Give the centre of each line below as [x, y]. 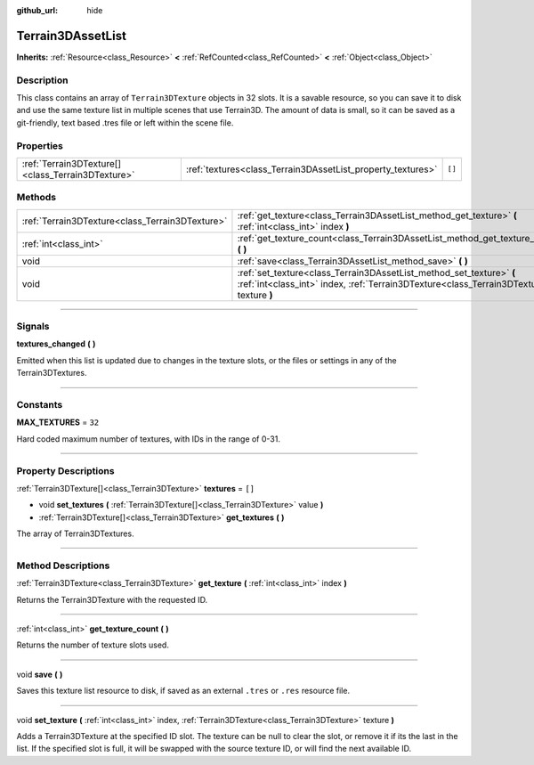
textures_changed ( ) [56, 344]
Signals [33, 327]
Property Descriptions [65, 470]
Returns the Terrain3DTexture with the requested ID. [112, 599]
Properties [40, 145]
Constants [40, 405]
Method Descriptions [63, 566]
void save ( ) [40, 674]
